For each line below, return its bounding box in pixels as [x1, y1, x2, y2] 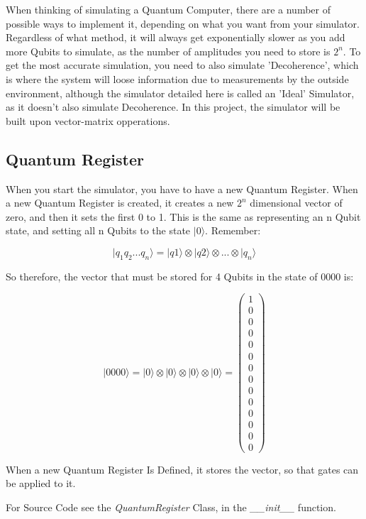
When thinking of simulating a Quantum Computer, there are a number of [6, 2, 331, 16]
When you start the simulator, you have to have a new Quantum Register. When [6, 181, 358, 196]
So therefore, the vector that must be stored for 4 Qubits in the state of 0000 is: [6, 268, 354, 283]
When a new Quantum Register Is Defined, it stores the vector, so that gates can [6, 461, 359, 476]
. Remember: [205, 223, 261, 238]
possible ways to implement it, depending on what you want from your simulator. [6, 16, 360, 31]
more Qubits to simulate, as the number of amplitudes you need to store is [6, 43, 331, 58]
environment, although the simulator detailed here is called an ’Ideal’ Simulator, [6, 85, 355, 100]
